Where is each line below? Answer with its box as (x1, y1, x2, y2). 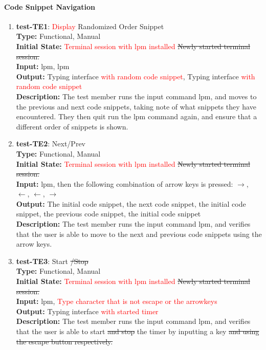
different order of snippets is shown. (16, 121, 128, 132)
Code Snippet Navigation (4, 1, 96, 12)
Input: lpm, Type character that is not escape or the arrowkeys (16, 296, 217, 307)
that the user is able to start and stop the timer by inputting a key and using (16, 326, 259, 337)
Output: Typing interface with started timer (16, 305, 159, 316)
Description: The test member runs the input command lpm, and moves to (16, 91, 257, 101)
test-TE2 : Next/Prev (16, 138, 85, 149)
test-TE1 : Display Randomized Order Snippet (16, 20, 164, 31)
